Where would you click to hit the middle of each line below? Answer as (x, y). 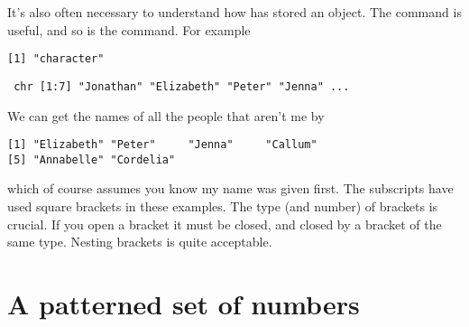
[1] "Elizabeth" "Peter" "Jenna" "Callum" (162, 145)
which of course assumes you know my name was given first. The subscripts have (230, 188)
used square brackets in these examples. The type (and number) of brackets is (223, 206)
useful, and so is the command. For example (129, 29)
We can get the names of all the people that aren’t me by (166, 115)
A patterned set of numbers (184, 303)
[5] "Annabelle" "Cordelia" (92, 159)
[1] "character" (56, 59)
